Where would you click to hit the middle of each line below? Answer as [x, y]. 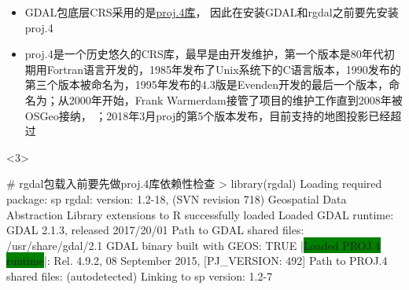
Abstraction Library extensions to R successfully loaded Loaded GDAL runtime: [200, 214]
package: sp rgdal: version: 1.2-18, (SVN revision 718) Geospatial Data [177, 198]
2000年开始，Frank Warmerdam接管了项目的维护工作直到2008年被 [236, 99]
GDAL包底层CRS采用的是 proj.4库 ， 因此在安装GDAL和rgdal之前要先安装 [212, 12]
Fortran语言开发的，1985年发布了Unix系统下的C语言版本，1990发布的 [224, 69]
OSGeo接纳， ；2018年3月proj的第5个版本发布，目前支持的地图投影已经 [208, 115]
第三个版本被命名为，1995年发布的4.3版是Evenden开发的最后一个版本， [207, 84]
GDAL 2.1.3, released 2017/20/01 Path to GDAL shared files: [155, 230]
